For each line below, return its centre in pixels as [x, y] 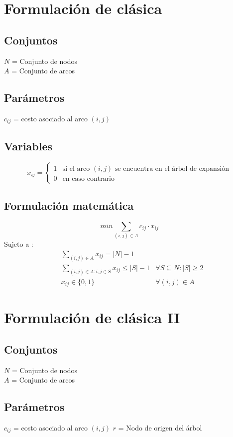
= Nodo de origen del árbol [160, 427]
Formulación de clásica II [92, 317]
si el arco [76, 169]
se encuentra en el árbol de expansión [172, 169]
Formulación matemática [69, 206]
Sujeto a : [19, 244]
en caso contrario [88, 179]
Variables [28, 146]
